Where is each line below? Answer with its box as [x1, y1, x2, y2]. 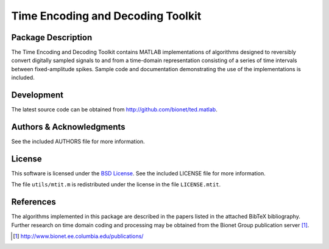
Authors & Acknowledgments [11, 122, 126, 132]
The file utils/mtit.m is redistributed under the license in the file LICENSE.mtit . [11, 181, 221, 188]
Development [11, 90, 64, 100]
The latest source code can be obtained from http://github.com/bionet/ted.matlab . [11, 106, 218, 113]
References [11, 197, 56, 207]
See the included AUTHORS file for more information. [11, 138, 145, 146]
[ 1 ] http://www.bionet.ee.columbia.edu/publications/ [13, 233, 144, 240]
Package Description [11, 32, 93, 43]
